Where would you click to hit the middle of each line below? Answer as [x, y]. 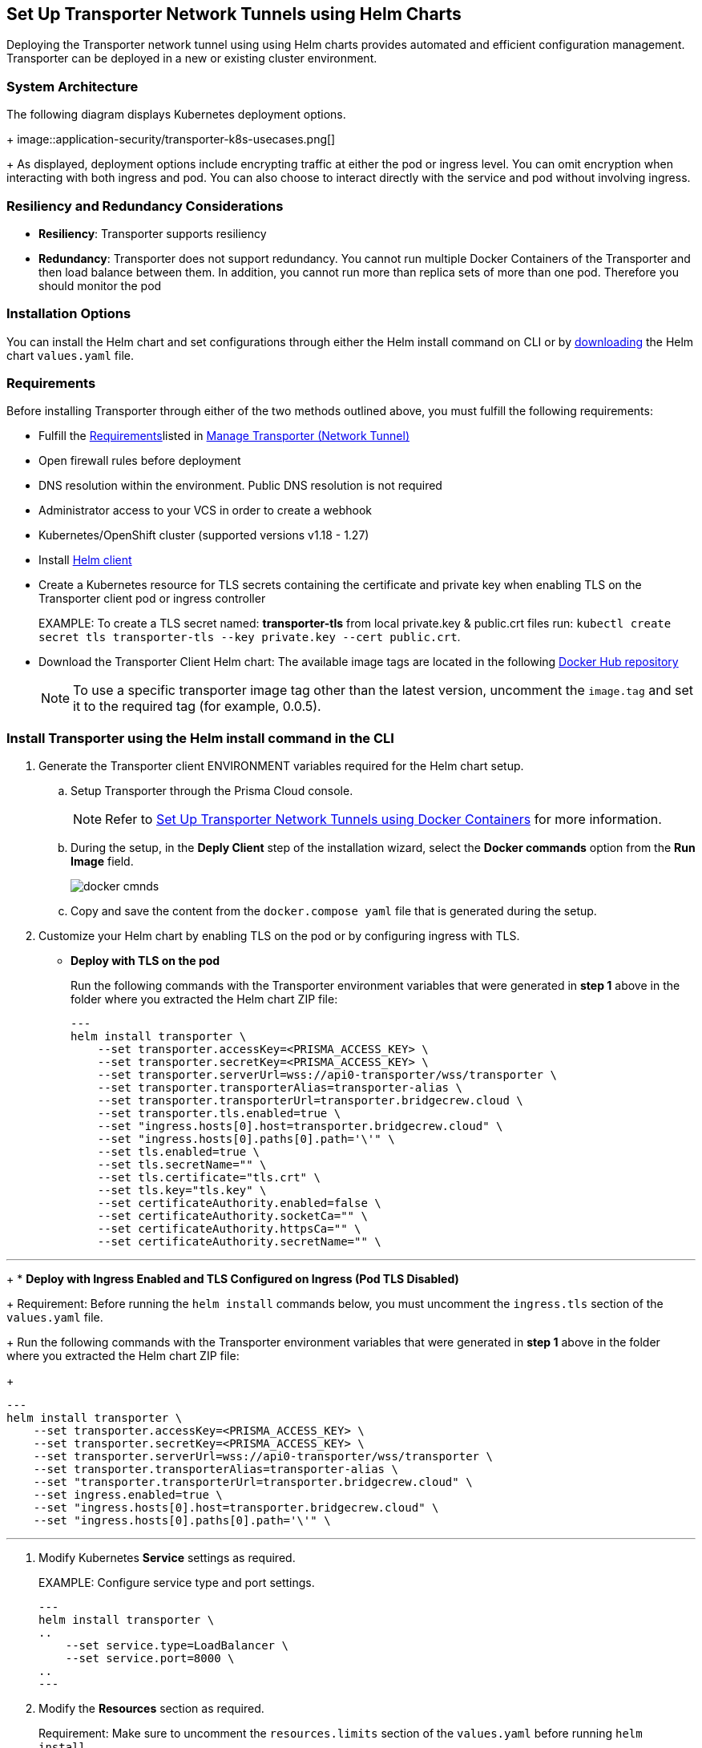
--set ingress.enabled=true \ [128, 1495]
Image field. [102, 862]
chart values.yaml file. [70, 355]
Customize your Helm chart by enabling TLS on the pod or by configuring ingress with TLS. [279, 936]
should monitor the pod [100, 285]
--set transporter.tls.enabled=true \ [219, 1114]
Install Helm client [85, 560]
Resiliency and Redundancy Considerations [145, 206]
